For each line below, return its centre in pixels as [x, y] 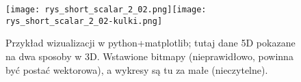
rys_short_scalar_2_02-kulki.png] [84, 21]
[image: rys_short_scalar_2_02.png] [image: [106, 10]
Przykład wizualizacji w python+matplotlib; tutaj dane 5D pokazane [150, 43]
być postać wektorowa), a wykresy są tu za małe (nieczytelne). [137, 69]
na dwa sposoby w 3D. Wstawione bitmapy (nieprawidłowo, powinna [149, 56]
